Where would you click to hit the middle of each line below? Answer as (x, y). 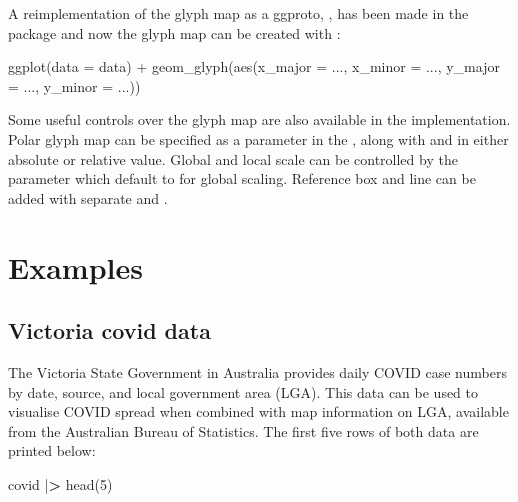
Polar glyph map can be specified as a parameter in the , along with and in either (258, 138)
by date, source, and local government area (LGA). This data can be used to (243, 391)
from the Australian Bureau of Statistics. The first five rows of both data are (243, 430)
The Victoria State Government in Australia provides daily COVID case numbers (257, 371)
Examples (75, 266)
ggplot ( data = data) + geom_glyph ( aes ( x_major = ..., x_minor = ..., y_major (254, 66)
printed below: (52, 450)
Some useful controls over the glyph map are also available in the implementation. (259, 119)
